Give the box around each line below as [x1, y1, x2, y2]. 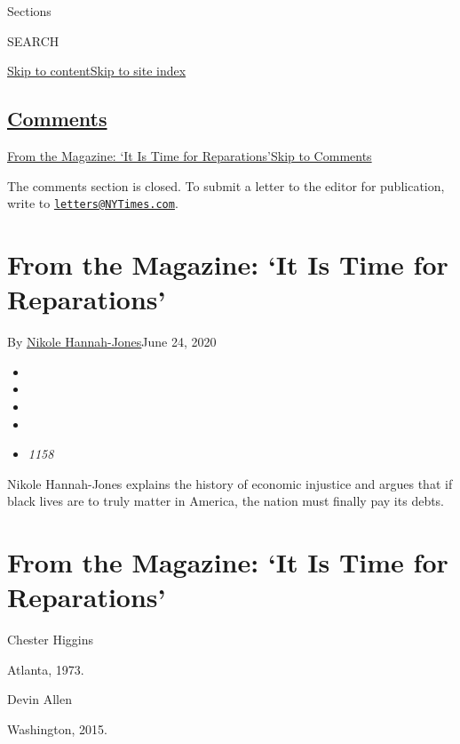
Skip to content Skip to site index [7, 61, 186, 80]
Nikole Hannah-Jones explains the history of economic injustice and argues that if [7, 474, 453, 492]
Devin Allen [7, 690, 72, 708]
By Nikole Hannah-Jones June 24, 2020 [7, 332, 217, 351]
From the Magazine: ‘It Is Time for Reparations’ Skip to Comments [7, 146, 372, 164]
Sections [7, 2, 52, 20]
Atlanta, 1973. [7, 660, 84, 678]
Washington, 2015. [7, 719, 107, 738]
